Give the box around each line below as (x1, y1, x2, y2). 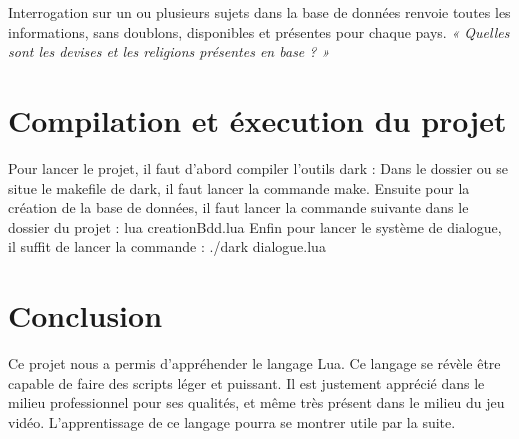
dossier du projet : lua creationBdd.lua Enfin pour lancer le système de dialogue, (8, 216, 502, 237)
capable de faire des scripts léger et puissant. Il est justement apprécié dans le (8, 372, 485, 393)
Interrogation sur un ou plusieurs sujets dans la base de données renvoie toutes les (8, 2, 511, 22)
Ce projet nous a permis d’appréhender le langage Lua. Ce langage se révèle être (8, 353, 501, 373)
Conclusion (8, 295, 163, 336)
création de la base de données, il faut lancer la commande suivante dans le (8, 197, 469, 218)
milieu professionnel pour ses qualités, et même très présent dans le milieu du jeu (8, 392, 505, 413)
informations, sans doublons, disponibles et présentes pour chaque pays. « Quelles (8, 21, 510, 42)
